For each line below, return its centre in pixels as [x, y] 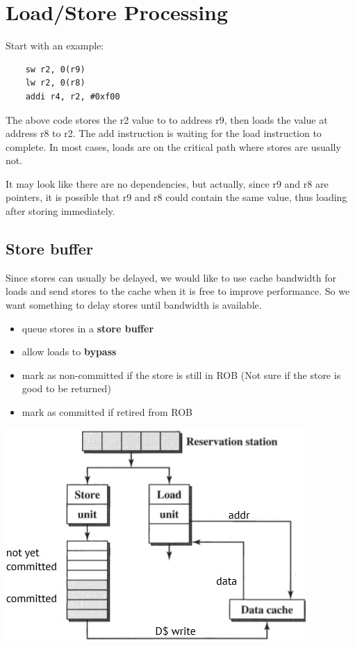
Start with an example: [55, 46]
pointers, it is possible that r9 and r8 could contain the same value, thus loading [176, 197]
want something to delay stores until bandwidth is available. [134, 305]
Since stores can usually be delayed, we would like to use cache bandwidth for [171, 277]
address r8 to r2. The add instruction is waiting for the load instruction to [164, 133]
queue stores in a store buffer [88, 328]
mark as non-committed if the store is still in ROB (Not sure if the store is [181, 374]
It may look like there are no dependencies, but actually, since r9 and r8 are [167, 183]
